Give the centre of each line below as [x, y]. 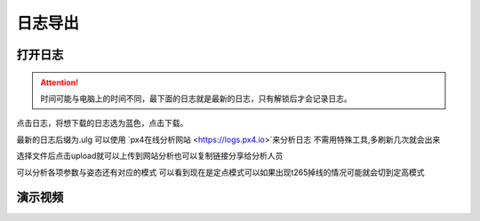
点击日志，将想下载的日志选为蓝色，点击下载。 [102, 123]
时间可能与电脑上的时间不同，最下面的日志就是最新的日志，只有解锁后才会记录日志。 [196, 99]
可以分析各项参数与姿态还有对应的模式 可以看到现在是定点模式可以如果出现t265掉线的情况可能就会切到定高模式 [221, 172]
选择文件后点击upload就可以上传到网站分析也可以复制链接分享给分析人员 [150, 156]
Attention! [60, 82]
